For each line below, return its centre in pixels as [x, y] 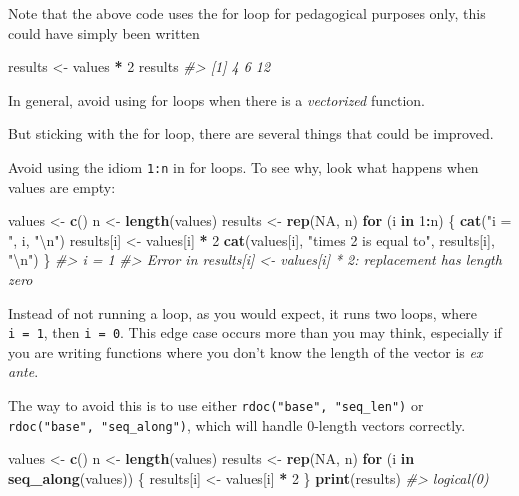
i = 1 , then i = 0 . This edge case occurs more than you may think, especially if [255, 332]
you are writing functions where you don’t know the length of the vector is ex [245, 351]
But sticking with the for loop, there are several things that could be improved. [251, 133]
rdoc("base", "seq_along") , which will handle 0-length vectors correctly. [237, 424]
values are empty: [62, 186]
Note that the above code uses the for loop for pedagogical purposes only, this [247, 13]
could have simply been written [104, 32]
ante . [23, 371]
